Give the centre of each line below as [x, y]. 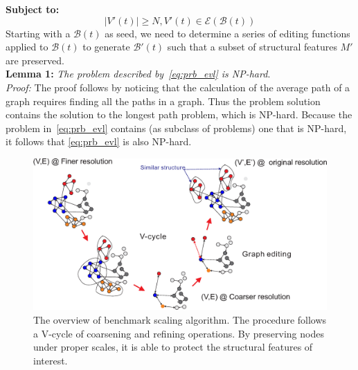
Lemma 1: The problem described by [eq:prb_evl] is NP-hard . [138, 74]
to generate [106, 47]
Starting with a [38, 33]
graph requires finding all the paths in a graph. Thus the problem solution [163, 101]
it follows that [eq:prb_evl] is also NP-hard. [99, 141]
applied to [27, 47]
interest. [51, 360]
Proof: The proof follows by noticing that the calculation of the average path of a [178, 87]
